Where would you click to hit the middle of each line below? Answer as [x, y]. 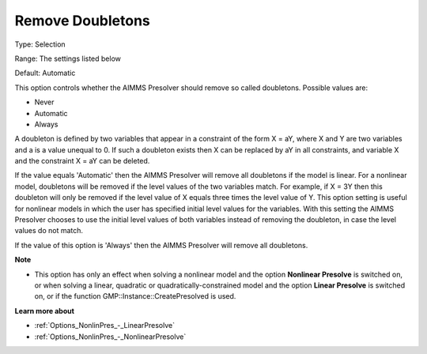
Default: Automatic [45, 73]
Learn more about [45, 311]
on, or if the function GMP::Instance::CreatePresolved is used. [135, 296]
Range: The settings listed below [68, 58]
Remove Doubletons [82, 21]
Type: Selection [40, 44]
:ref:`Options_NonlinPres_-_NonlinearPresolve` [110, 337]
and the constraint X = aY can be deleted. [82, 161]
